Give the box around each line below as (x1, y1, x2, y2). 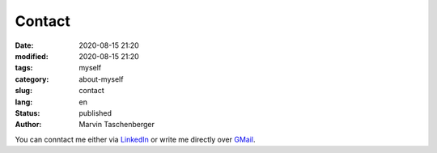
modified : (15, 51, 49, 61)
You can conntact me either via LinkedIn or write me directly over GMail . (15, 134, 256, 144)
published (78, 108, 112, 117)
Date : (15, 40, 34, 50)
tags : (15, 63, 33, 73)
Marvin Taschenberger (78, 120, 155, 130)
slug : (15, 86, 32, 96)
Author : (15, 120, 42, 130)
